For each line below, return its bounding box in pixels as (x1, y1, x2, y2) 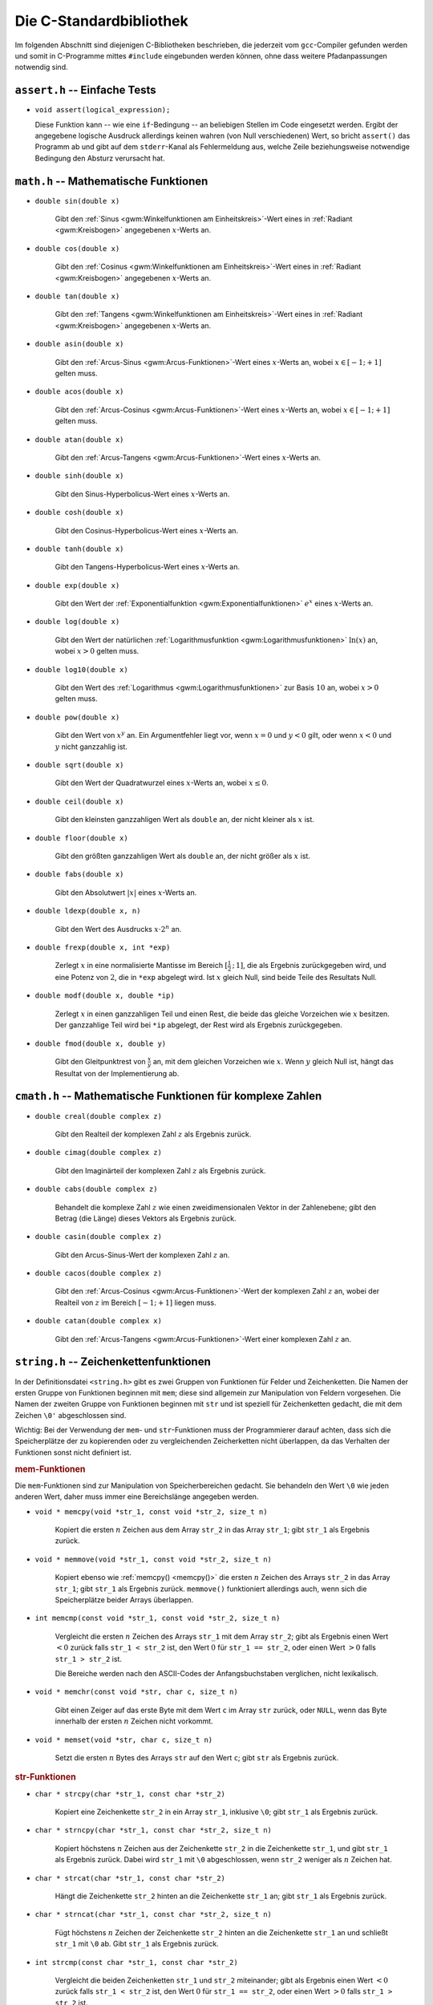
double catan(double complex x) (34, 1316, 162, 1326)
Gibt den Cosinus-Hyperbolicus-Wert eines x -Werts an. (55, 525, 239, 535)
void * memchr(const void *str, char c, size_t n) (34, 1687, 238, 1696)
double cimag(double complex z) (34, 1148, 162, 1157)
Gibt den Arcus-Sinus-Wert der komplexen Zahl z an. (55, 1250, 230, 1259)
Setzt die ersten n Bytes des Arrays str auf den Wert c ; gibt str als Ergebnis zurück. (55, 1752, 339, 1762)
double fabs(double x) (34, 870, 124, 879)
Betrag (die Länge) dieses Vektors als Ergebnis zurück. (55, 1213, 237, 1223)
